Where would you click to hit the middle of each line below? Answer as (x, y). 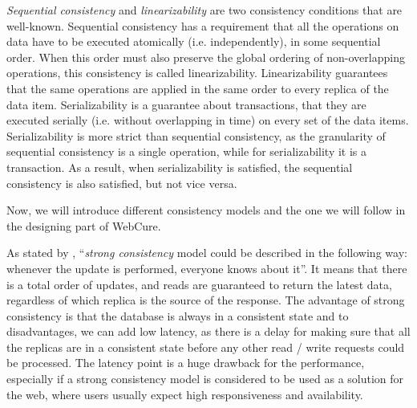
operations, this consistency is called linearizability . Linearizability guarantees (197, 73)
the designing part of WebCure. (84, 225)
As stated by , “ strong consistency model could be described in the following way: (207, 253)
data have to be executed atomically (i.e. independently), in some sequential (194, 41)
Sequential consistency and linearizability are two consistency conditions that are (204, 10)
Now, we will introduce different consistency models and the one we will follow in (206, 210)
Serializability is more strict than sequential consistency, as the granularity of (196, 135)
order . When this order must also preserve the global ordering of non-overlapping (206, 57)
